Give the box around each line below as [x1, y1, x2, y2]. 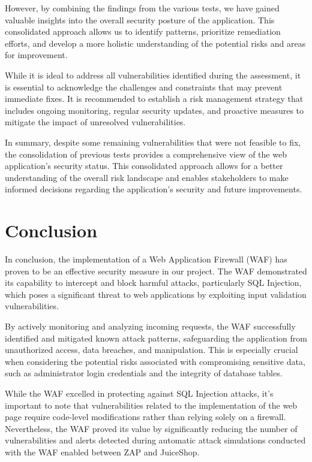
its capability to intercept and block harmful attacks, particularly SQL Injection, [5, 276, 302, 289]
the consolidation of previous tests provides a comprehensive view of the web [5, 147, 287, 160]
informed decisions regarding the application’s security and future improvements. [5, 183, 302, 195]
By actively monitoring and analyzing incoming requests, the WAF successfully [5, 320, 296, 332]
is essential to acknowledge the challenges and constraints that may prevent [5, 80, 283, 93]
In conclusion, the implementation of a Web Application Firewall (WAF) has [5, 253, 287, 265]
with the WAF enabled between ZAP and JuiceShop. [5, 445, 200, 458]
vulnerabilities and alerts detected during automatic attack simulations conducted [5, 434, 306, 446]
